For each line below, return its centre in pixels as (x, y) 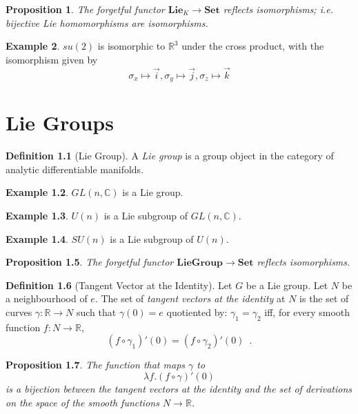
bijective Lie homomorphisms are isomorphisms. (107, 22)
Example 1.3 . (37, 215)
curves (19, 312)
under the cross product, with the (253, 46)
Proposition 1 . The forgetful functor (85, 9)
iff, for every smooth (307, 312)
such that (96, 312)
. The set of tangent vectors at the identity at (190, 298)
